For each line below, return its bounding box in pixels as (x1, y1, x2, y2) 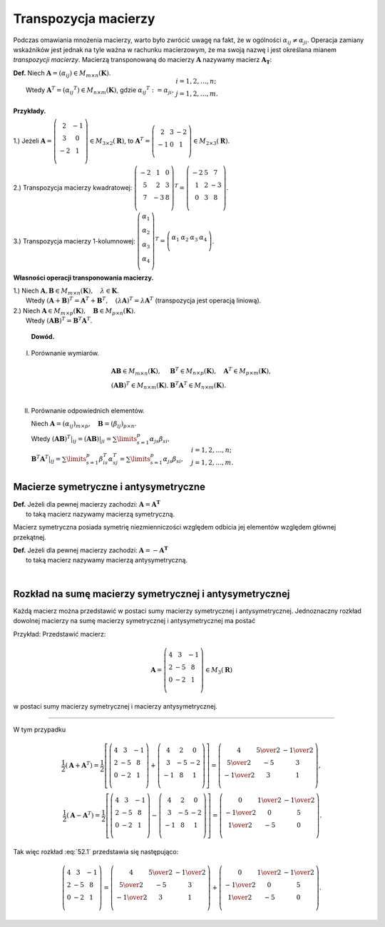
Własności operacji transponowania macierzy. (13, 273, 154, 282)
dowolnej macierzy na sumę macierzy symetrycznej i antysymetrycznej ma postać (13, 617, 256, 625)
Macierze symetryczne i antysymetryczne (13, 481, 206, 493)
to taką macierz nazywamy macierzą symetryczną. (26, 510, 175, 518)
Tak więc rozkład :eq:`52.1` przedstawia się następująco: (13, 847, 179, 856)
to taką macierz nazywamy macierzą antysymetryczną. (26, 556, 188, 564)
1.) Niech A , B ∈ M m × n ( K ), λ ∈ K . (13, 286, 119, 296)
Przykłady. (13, 107, 46, 116)
